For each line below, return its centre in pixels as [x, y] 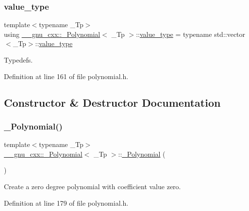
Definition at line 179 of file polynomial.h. [66, 203]
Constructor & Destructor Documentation [112, 102]
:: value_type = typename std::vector [191, 34]
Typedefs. [18, 60]
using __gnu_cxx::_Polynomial [52, 34]
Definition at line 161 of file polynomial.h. [66, 76]
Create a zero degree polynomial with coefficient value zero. [92, 186]
